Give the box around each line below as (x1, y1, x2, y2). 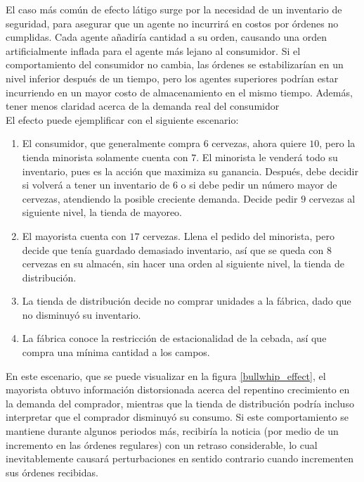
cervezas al (308, 191, 356, 205)
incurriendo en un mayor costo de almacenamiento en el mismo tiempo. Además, (6, 84, 353, 99)
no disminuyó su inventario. (22, 307, 141, 322)
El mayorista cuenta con (22, 228, 126, 243)
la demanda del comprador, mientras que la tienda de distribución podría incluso (6, 395, 354, 410)
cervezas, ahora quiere (212, 136, 306, 151)
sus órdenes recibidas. (6, 464, 98, 479)
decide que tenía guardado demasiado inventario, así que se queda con (22, 242, 324, 257)
